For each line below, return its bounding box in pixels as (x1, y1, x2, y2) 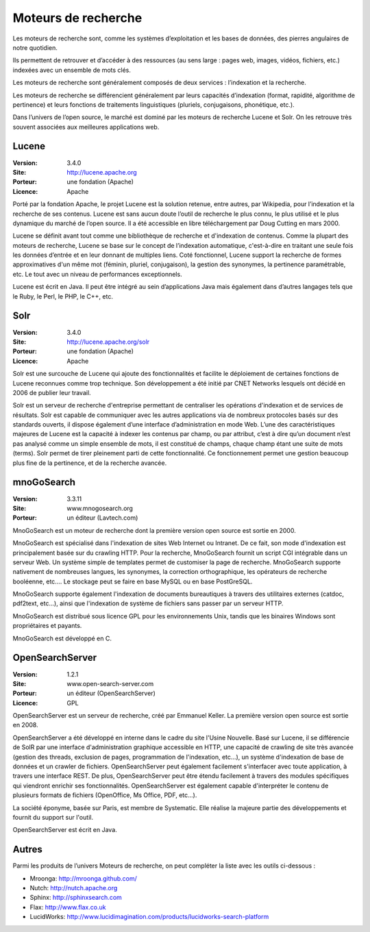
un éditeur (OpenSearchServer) (66, 689, 156, 698)
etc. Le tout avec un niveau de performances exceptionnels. (12, 270, 182, 278)
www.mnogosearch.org (66, 504, 134, 512)
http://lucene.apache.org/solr (66, 338, 150, 346)
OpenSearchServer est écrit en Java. (12, 826, 118, 834)
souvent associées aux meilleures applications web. (12, 123, 160, 131)
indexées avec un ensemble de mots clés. (12, 66, 132, 74)
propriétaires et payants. (12, 622, 82, 630)
